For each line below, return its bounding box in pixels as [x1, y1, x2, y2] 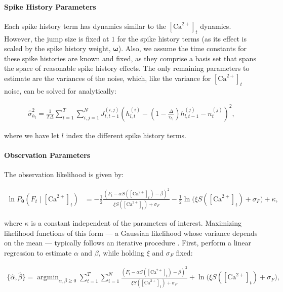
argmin [37, 274, 59, 281]
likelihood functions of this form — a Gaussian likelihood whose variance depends [4, 227, 258, 238]
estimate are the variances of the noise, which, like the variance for [4, 72, 211, 83]
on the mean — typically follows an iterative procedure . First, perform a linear [4, 237, 251, 248]
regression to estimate [4, 247, 72, 258]
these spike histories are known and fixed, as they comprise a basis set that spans [4, 53, 256, 63]
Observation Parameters [4, 150, 91, 160]
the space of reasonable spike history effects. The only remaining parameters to [4, 63, 250, 73]
